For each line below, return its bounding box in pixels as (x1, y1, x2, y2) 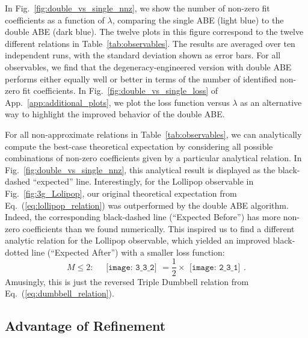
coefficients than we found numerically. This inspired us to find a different (22, 222, 295, 235)
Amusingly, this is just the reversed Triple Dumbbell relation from (5, 275, 249, 287)
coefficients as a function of (5, 13, 105, 26)
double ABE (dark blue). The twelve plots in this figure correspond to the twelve (5, 25, 304, 38)
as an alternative (240, 96, 302, 108)
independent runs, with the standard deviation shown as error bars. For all (5, 49, 281, 61)
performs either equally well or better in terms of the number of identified (5, 72, 277, 85)
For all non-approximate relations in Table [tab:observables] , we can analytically (5, 128, 302, 140)
